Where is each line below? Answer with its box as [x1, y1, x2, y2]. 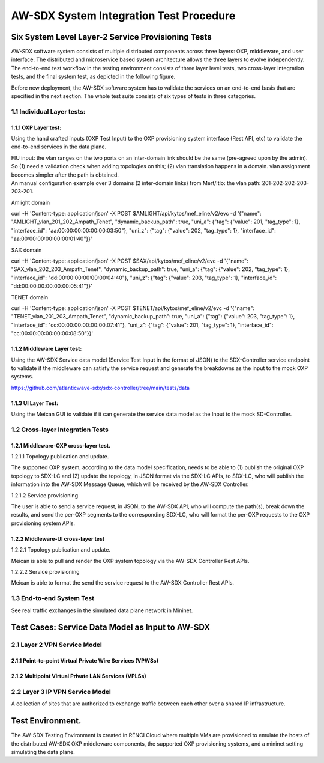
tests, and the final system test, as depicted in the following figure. [11, 73, 176, 81]
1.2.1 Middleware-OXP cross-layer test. [11, 442, 111, 449]
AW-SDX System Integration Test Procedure [11, 9, 236, 22]
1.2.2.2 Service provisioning [11, 568, 80, 575]
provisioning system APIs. [11, 520, 75, 527]
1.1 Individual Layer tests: [11, 107, 86, 115]
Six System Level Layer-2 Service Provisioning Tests [11, 32, 212, 42]
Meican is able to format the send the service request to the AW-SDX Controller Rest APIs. [11, 579, 234, 586]
